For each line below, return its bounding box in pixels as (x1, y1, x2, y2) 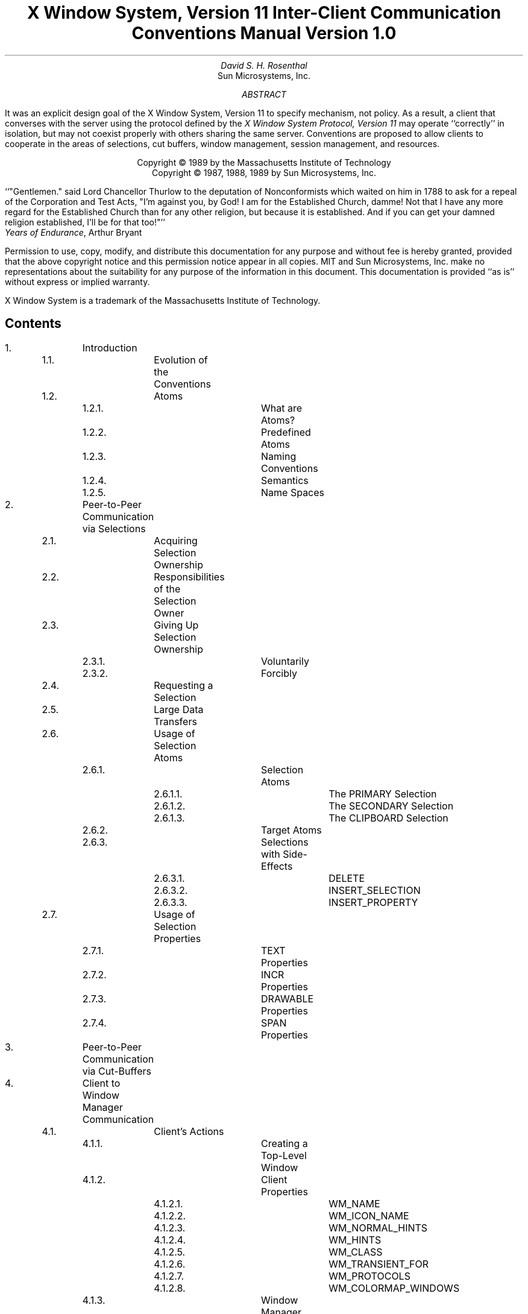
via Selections (82, 522, 146, 535)
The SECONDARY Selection (328, 799, 454, 812)
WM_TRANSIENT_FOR (328, 1257, 429, 1270)
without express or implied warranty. (5, 276, 150, 287)
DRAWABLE (261, 992, 314, 1005)
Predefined (261, 426, 311, 438)
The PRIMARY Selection (328, 787, 437, 800)
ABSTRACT (241, 89, 287, 99)
